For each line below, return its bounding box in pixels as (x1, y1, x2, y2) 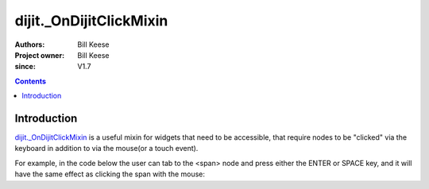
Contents (14, 76, 47, 86)
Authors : (14, 40, 45, 49)
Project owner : (14, 50, 65, 60)
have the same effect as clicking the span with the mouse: (14, 169, 206, 179)
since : (14, 62, 36, 71)
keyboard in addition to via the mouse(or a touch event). (14, 144, 199, 153)
